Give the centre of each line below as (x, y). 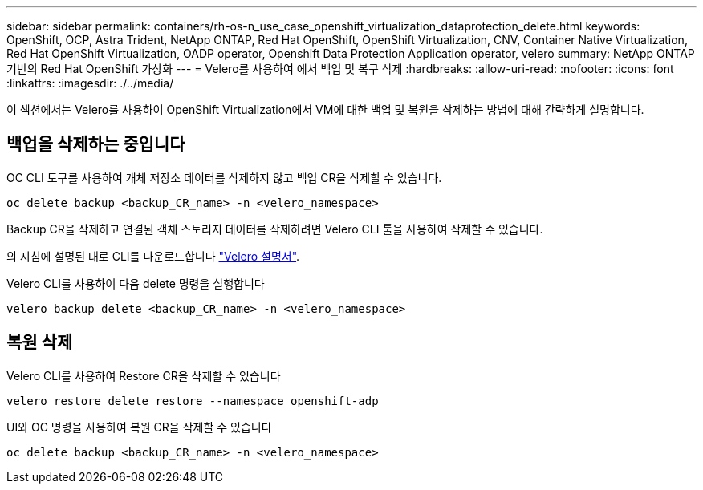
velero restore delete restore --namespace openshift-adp (193, 401)
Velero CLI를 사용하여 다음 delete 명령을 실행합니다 (136, 283)
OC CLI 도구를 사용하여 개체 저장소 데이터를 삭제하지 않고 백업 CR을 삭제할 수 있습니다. (224, 177)
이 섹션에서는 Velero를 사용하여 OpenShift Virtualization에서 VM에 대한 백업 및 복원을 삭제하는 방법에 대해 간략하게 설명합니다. (325, 109)
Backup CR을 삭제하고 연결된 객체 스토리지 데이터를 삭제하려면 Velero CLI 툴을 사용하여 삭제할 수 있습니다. (275, 229)
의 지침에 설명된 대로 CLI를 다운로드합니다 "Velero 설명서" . (153, 256)
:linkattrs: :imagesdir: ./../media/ (90, 83)
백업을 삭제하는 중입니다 (96, 144)
